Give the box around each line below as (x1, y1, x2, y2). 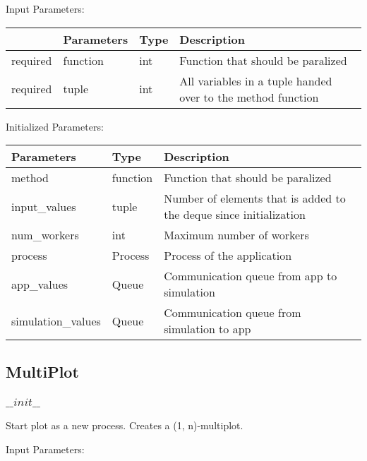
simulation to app (164, 321, 251, 337)
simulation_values (11, 312, 101, 329)
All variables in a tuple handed (179, 72, 332, 89)
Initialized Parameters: (6, 119, 104, 133)
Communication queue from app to (164, 268, 337, 285)
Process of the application (164, 247, 292, 264)
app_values (11, 275, 68, 292)
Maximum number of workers (164, 227, 309, 244)
